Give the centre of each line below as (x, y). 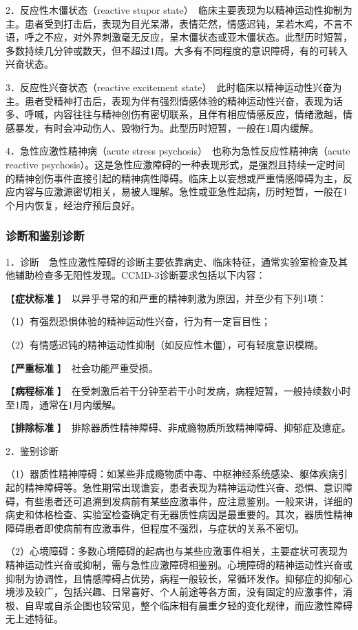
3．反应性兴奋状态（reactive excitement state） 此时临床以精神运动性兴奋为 (174, 87)
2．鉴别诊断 (32, 450)
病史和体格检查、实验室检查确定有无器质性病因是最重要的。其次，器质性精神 (179, 514)
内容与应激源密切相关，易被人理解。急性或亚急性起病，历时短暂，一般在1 (181, 191)
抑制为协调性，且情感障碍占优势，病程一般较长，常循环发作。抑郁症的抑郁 (174, 578)
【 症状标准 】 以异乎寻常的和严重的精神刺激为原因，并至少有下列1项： (166, 298)
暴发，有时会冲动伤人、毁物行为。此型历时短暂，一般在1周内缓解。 (167, 127)
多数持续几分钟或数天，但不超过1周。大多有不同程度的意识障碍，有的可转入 (177, 50)
